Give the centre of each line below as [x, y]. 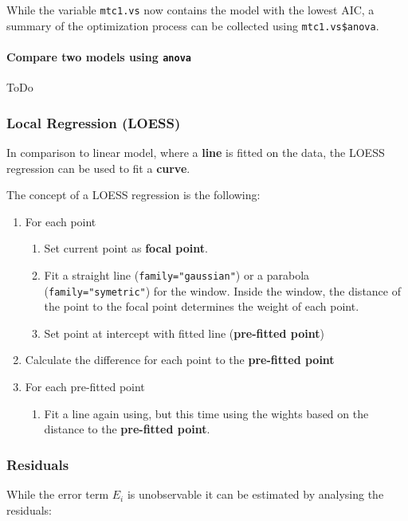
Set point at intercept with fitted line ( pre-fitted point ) [184, 333]
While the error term [58, 494]
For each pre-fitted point [85, 387]
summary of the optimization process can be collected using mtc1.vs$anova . [193, 25]
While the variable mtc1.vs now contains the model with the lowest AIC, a [190, 10]
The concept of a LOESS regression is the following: [133, 195]
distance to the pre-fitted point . [127, 429]
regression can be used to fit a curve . [98, 168]
